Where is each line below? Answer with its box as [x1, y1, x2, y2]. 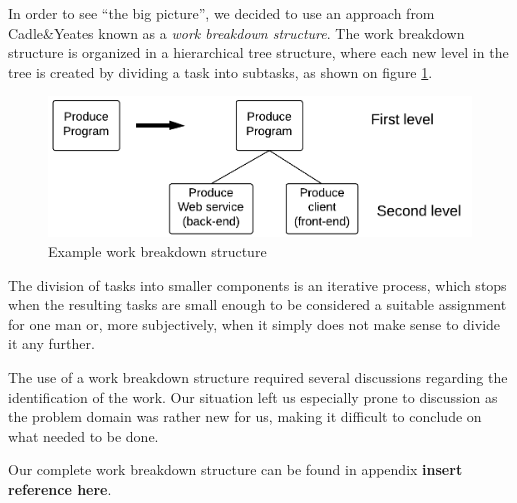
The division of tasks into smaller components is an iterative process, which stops [8, 274, 507, 295]
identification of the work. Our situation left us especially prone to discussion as [8, 386, 498, 407]
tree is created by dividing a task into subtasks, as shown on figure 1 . [8, 61, 433, 82]
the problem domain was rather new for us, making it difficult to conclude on [8, 406, 482, 427]
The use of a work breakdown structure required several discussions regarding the [8, 366, 508, 387]
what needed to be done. [8, 425, 159, 446]
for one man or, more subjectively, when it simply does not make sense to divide [8, 313, 501, 334]
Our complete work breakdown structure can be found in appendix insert [8, 459, 463, 480]
